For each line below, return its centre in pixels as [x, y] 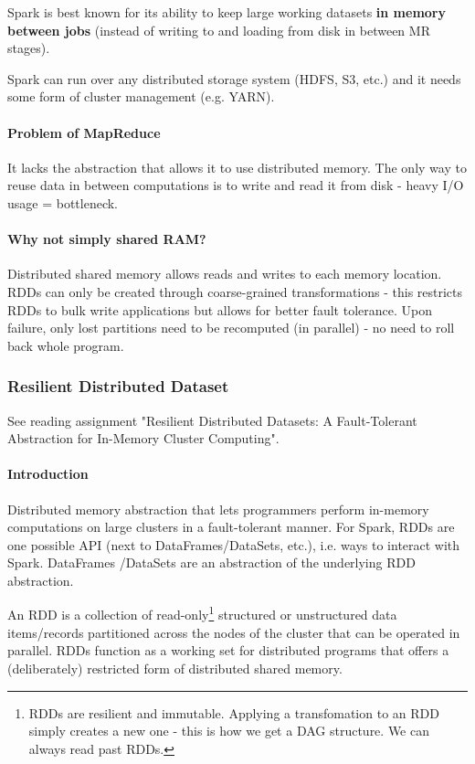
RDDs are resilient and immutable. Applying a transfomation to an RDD [234, 712]
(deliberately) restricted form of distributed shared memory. [175, 668]
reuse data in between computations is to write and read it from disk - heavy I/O [236, 185]
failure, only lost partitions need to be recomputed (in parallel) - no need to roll [231, 328]
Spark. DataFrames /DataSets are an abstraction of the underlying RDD [211, 562]
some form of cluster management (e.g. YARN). [141, 96]
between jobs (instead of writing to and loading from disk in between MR [219, 30]
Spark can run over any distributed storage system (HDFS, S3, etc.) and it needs [234, 78]
